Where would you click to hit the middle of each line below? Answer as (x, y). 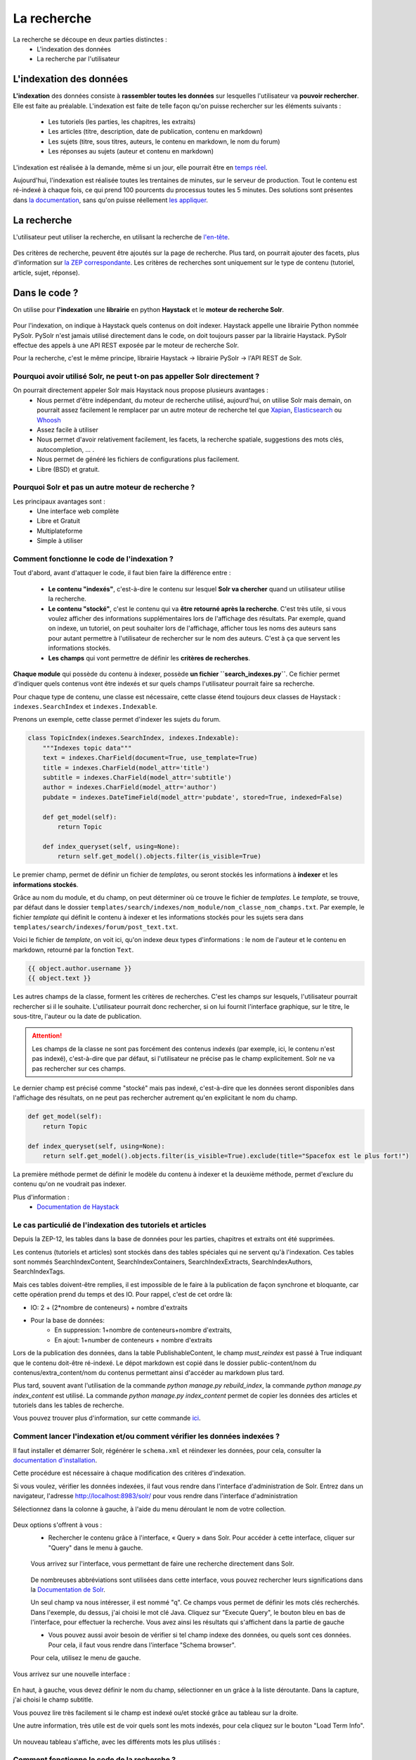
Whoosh (49, 420)
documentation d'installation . (55, 1460)
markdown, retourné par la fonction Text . (73, 950)
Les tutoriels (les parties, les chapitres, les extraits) (122, 122)
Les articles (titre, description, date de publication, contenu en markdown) (155, 132)
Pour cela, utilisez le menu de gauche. (86, 1658)
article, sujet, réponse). (46, 272)
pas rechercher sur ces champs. (79, 1068)
